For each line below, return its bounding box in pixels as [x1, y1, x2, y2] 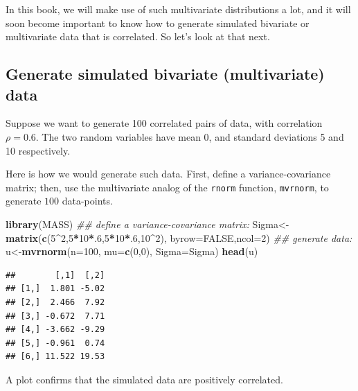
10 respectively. [6, 143, 71, 157]
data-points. [62, 193, 113, 208]
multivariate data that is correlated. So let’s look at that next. [6, 29, 270, 44]
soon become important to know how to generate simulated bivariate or [6, 15, 310, 30]
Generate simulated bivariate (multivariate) [6, 63, 325, 85]
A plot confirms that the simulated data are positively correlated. [6, 372, 283, 386]
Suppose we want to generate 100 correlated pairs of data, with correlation [6, 116, 323, 130]
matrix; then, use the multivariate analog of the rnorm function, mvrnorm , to [6, 180, 329, 194]
